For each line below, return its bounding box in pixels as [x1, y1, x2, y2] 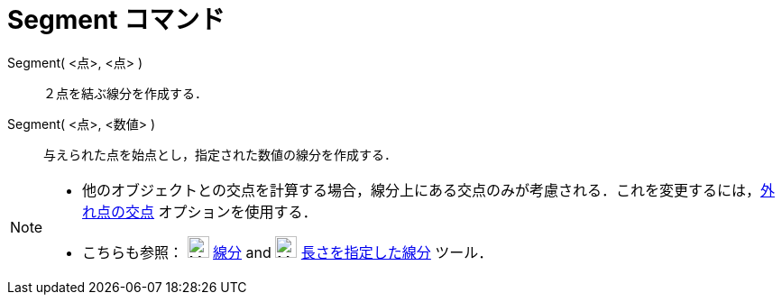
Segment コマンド [7, 5, 225, 35]
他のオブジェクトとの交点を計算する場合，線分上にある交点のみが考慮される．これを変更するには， [82, 180, 760, 199]
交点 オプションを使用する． [125, 202, 317, 221]
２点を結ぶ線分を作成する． [43, 85, 207, 101]
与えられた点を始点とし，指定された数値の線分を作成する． [43, 146, 397, 162]
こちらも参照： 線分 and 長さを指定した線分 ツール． [82, 243, 493, 261]
